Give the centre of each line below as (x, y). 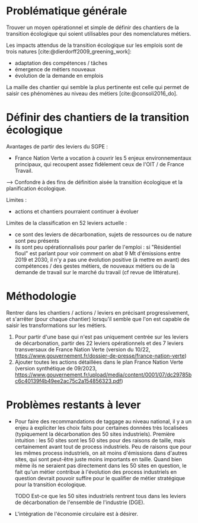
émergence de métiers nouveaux (55, 69)
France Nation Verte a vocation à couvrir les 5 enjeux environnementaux (103, 158)
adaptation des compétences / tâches (61, 63)
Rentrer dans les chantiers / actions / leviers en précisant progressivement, (98, 312)
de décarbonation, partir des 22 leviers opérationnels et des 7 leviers (99, 343)
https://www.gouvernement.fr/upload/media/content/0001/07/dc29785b (103, 375)
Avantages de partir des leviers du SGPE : (57, 146)
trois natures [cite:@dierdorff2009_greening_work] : (69, 51)
